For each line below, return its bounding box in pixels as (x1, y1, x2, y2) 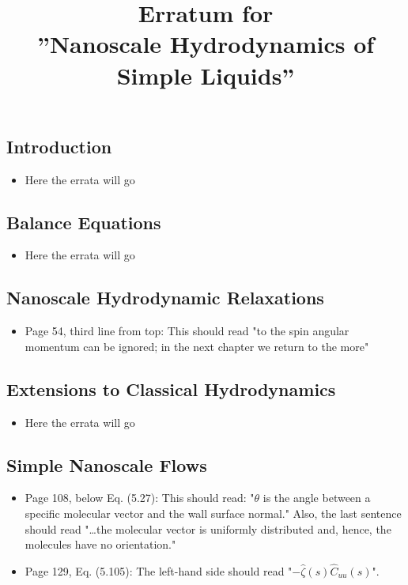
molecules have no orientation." (25, 536, 176, 553)
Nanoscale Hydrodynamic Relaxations (6, 285, 324, 310)
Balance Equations (6, 209, 161, 234)
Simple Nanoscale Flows (6, 452, 207, 477)
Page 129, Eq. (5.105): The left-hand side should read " (25, 562, 293, 579)
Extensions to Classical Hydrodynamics (6, 376, 336, 401)
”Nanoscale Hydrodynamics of (36, 28, 375, 60)
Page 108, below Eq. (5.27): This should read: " (25, 489, 255, 506)
